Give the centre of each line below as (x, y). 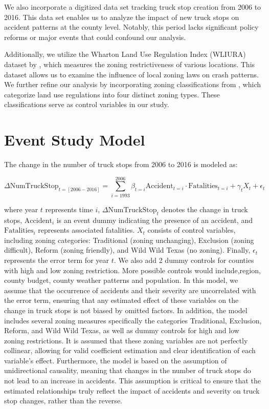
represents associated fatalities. (86, 230)
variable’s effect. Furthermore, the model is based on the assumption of (116, 360)
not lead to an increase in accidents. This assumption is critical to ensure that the (132, 381)
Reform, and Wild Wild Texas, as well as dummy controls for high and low (122, 330)
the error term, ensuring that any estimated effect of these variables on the (121, 300)
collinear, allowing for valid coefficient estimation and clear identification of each (130, 350)
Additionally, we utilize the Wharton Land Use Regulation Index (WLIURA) (125, 54)
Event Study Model (75, 140)
